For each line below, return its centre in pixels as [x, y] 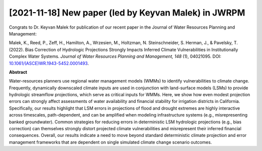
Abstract [18, 72]
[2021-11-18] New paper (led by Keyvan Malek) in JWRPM [127, 13]
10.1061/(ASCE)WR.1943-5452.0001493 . [49, 63]
